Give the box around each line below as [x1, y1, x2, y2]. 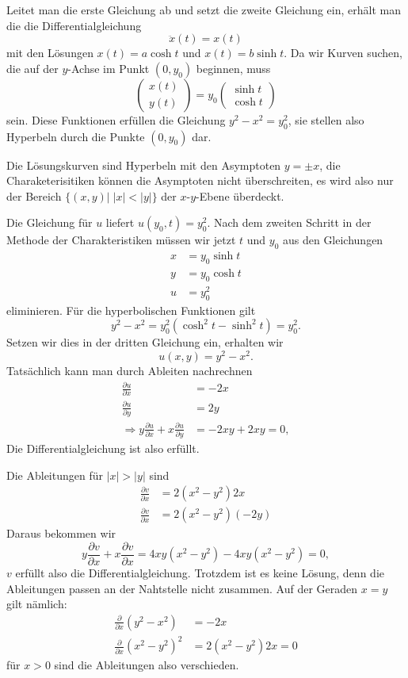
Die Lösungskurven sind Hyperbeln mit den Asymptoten [6, 156, 281, 173]
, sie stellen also [288, 111, 364, 128]
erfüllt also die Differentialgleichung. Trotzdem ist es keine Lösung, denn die [15, 565, 384, 581]
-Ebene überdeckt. [196, 187, 284, 204]
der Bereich [6, 187, 62, 204]
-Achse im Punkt [67, 59, 150, 76]
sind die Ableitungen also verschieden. [54, 657, 239, 673]
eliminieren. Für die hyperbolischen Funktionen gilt [6, 301, 256, 318]
